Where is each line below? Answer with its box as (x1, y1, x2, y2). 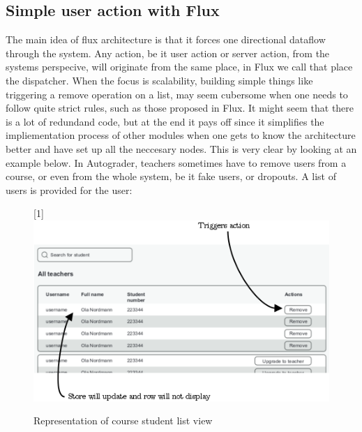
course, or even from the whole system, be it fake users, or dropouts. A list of (6, 169, 337, 184)
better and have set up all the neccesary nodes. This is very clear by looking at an (6, 141, 357, 156)
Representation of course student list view (33, 413, 213, 428)
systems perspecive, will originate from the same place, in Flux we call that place (6, 59, 353, 74)
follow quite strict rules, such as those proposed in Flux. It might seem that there (6, 100, 354, 115)
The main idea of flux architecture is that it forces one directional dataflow (6, 32, 326, 47)
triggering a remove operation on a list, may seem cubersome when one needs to (6, 87, 348, 101)
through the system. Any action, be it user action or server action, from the (6, 45, 330, 60)
